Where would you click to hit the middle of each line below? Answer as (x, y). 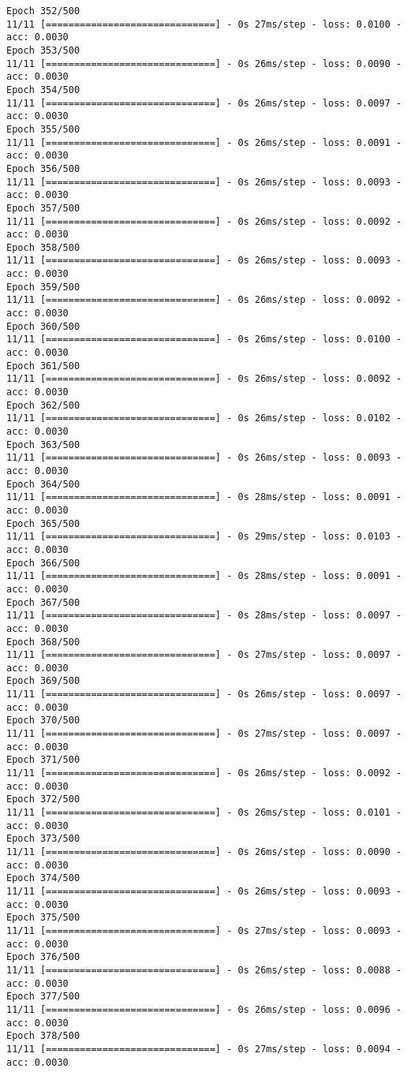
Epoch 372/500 (43, 799)
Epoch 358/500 (43, 247)
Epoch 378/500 (43, 1036)
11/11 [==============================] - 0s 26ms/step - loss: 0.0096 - (204, 1009)
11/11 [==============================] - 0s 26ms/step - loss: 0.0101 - (204, 813)
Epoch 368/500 (43, 642)
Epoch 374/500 (43, 878)
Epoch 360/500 (43, 326)
